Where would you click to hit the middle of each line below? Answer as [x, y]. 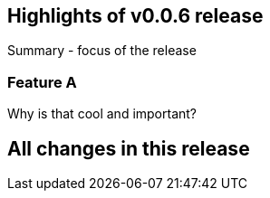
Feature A [42, 82]
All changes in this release [129, 148]
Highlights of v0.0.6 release [135, 16]
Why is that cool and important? [102, 114]
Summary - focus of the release [102, 51]
